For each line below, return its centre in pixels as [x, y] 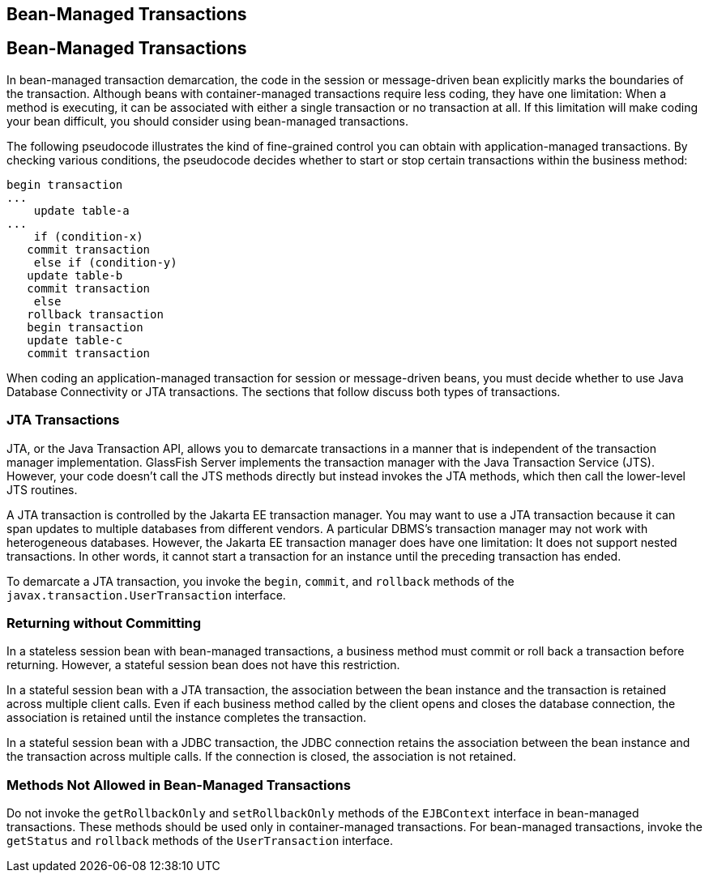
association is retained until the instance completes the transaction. [186, 718]
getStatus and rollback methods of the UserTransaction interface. [200, 841]
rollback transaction [95, 314]
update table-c [75, 340]
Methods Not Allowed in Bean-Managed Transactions [179, 785]
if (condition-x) [88, 236]
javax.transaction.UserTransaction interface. [146, 595]
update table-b [75, 275]
